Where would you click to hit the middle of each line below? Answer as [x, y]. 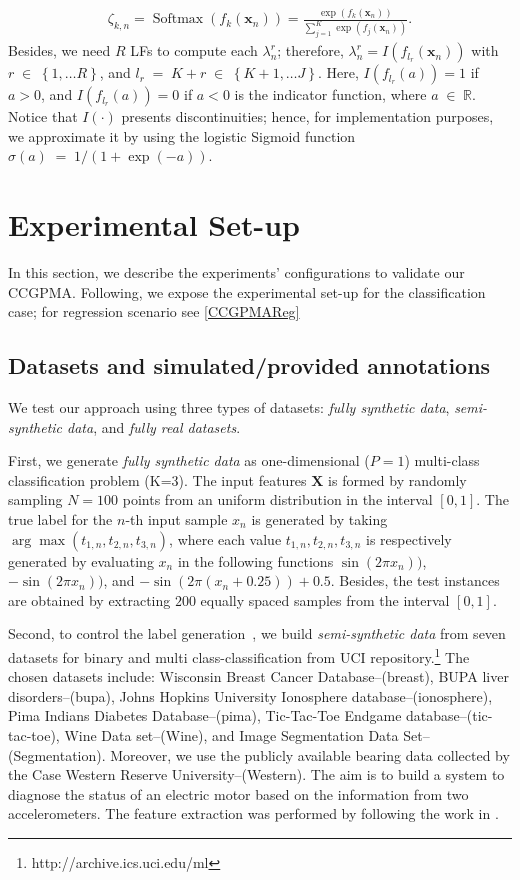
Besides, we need [59, 50]
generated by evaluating [81, 560]
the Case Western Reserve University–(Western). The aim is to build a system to [256, 774]
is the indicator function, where [330, 94]
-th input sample [176, 519]
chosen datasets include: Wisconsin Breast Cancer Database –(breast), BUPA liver [258, 676]
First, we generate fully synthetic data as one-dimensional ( [189, 460]
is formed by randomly [397, 479]
